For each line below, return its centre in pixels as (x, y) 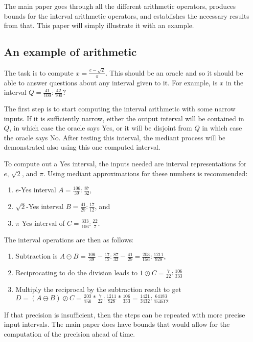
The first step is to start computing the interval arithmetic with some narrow (120, 108)
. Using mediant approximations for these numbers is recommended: (145, 173)
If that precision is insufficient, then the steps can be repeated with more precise (125, 314)
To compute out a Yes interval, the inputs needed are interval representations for (125, 163)
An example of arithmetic (70, 52)
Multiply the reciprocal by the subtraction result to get (98, 289)
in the (235, 82)
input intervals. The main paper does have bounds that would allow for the (117, 324)
